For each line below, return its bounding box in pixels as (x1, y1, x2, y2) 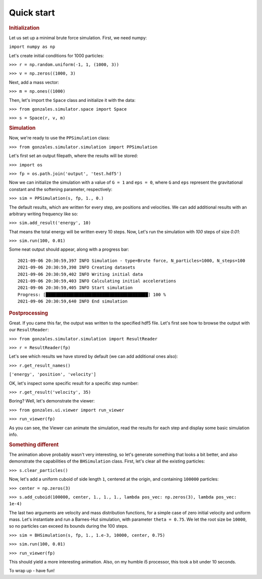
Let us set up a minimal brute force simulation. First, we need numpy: (9, 34, 147, 41)
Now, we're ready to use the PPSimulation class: (9, 135, 110, 141)
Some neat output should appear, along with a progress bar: (9, 246, 130, 252)
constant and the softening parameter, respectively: (9, 186, 113, 192)
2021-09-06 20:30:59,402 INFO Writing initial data (17, 272, 143, 277)
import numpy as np (9, 44, 55, 49)
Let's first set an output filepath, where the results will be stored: (9, 153, 138, 159)
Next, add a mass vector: (9, 79, 59, 85)
